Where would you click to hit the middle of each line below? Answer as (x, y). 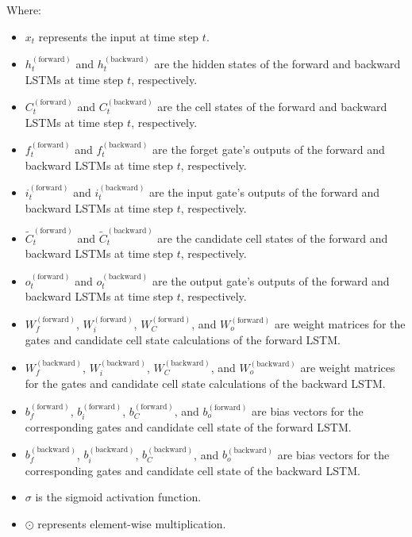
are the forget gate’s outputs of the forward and (269, 149)
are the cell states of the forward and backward (272, 106)
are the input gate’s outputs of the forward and (265, 192)
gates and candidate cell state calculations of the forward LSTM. (183, 340)
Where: (24, 10)
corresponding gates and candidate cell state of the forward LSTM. (188, 426)
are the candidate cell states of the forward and (273, 238)
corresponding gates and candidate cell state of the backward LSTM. (193, 470)
